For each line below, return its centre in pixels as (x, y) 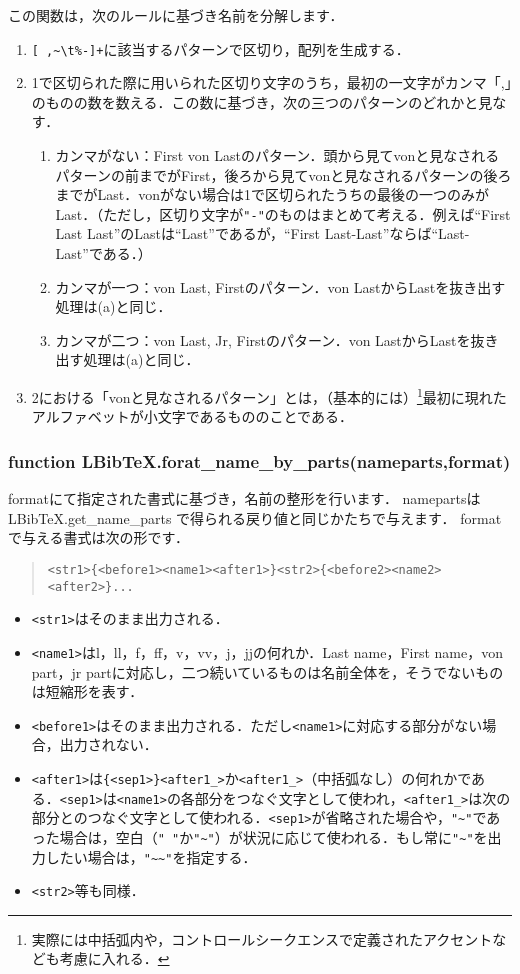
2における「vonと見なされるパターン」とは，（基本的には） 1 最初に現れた (269, 395)
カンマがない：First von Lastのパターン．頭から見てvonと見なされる (277, 155)
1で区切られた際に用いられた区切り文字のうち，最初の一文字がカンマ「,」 (271, 82)
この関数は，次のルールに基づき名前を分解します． (176, 15)
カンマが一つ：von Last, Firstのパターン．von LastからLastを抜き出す (280, 286)
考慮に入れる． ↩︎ (114, 958)
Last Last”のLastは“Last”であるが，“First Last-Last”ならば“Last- (262, 233)
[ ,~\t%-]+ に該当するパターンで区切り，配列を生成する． (220, 48)
